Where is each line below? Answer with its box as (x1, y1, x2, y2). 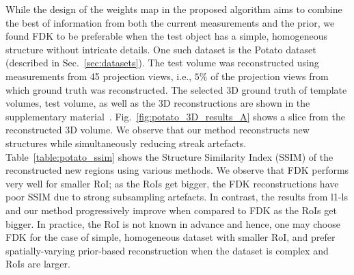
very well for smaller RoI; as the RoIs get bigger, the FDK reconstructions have (5, 176, 339, 190)
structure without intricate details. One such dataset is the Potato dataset (5, 42, 316, 56)
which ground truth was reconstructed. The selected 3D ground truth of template (5, 82, 347, 96)
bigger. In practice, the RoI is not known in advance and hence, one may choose (5, 216, 340, 231)
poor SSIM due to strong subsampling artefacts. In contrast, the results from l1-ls (5, 189, 348, 204)
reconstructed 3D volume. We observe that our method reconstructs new (5, 122, 310, 137)
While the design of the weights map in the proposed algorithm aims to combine (5, 2, 342, 16)
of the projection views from (210, 68, 329, 83)
